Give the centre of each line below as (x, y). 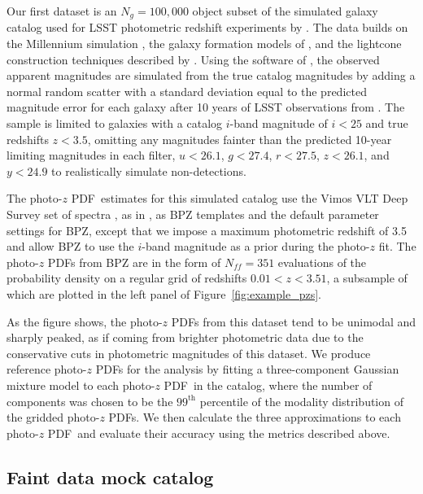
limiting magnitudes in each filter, (91, 155)
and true (387, 123)
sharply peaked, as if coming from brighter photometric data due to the (185, 337)
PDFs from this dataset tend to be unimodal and (294, 321)
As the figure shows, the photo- (85, 321)
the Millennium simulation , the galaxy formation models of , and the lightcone (204, 44)
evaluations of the (322, 262)
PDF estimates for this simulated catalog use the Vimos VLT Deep (240, 198)
